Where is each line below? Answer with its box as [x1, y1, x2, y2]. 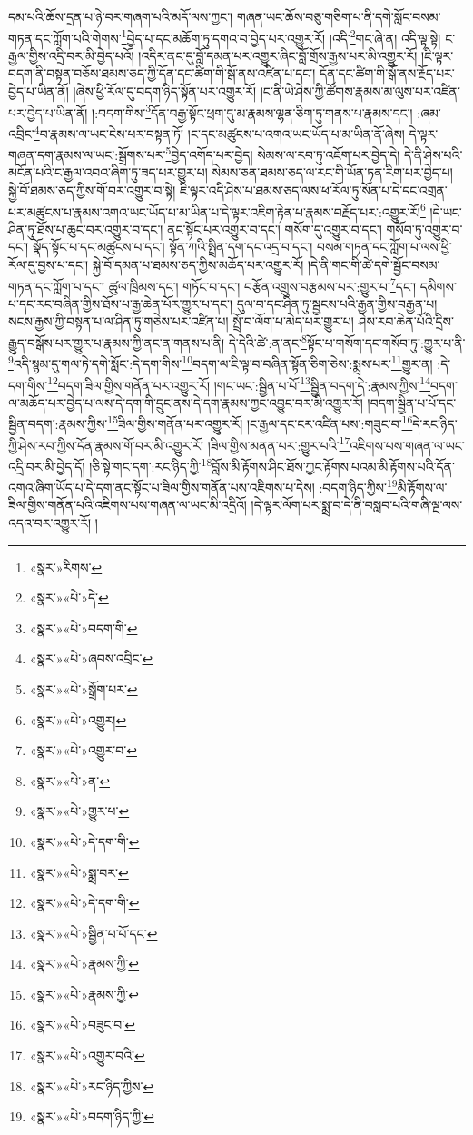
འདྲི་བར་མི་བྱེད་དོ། [8, 456, 85, 475]
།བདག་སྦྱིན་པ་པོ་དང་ [367, 393, 457, 412]
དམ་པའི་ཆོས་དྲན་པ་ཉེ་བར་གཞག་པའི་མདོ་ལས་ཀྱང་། [8, 7, 233, 25]
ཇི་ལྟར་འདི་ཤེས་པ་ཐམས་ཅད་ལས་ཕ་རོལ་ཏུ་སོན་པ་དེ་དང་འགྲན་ [179, 180, 448, 199]
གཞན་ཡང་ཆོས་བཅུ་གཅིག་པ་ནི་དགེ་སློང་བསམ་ [236, 7, 441, 25]
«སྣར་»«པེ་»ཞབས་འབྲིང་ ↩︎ [29, 649, 153, 668]
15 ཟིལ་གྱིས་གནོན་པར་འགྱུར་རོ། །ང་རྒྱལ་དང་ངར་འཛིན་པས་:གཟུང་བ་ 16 [107, 412, 413, 433]
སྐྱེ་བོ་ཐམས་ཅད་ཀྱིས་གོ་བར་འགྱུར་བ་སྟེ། [8, 180, 176, 199]
